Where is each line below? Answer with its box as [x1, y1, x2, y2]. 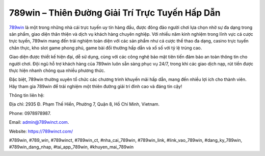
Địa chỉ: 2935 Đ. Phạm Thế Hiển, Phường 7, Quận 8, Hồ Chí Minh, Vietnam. [9, 101, 159, 107]
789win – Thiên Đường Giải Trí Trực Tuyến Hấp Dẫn [9, 7, 221, 18]
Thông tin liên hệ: [9, 92, 45, 98]
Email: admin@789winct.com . [9, 119, 69, 125]
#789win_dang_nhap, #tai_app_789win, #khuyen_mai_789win [9, 144, 134, 150]
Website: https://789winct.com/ [9, 128, 73, 134]
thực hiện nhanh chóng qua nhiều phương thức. [9, 67, 106, 73]
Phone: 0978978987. [9, 110, 51, 116]
